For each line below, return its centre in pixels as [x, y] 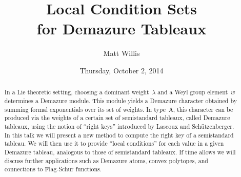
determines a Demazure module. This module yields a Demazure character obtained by [120, 100]
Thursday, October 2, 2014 [122, 70]
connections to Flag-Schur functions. [53, 169]
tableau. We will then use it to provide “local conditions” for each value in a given [114, 143]
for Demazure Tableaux [122, 28]
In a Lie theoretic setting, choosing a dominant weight [77, 92]
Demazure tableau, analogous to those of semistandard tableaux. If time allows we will [120, 152]
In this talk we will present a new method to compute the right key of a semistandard [119, 135]
